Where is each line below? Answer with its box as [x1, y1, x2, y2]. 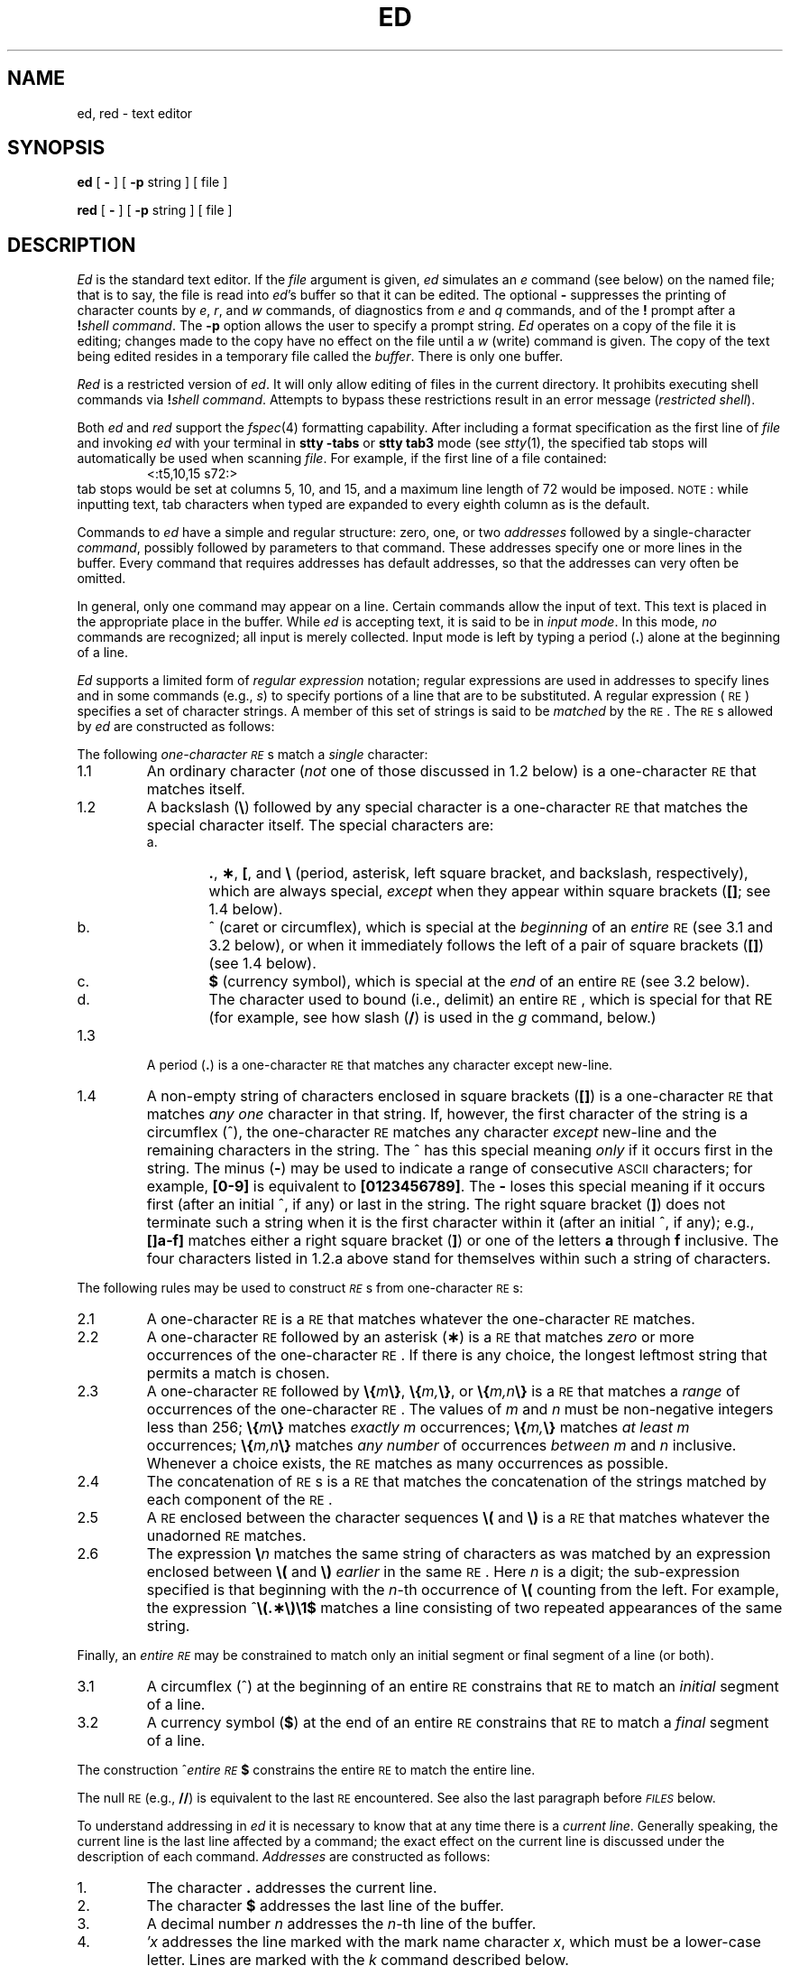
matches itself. [146, 780, 245, 799]
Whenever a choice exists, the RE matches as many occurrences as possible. [146, 1454, 668, 1473]
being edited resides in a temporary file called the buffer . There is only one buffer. [77, 348, 564, 365]
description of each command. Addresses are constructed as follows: [77, 1849, 491, 1865]
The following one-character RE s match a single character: [77, 747, 428, 763]
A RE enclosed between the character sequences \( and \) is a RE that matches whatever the [146, 1508, 770, 1527]
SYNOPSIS [7, 136, 106, 160]
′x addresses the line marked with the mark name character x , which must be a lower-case [146, 1933, 761, 1952]
